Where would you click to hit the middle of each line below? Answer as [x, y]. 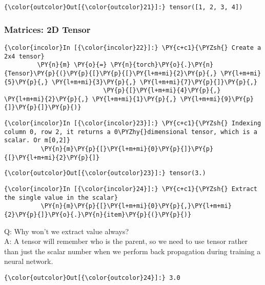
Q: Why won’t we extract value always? [67, 231]
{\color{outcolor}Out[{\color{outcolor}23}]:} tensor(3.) [105, 173]
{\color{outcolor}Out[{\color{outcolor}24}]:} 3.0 [92, 278]
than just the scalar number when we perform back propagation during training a [132, 251]
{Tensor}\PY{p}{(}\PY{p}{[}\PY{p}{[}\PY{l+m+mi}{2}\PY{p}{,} [111, 73]
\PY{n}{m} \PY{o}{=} [72, 65]
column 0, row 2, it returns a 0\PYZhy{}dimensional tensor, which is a [131, 132]
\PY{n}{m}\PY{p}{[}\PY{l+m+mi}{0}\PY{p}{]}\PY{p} [127, 149]
